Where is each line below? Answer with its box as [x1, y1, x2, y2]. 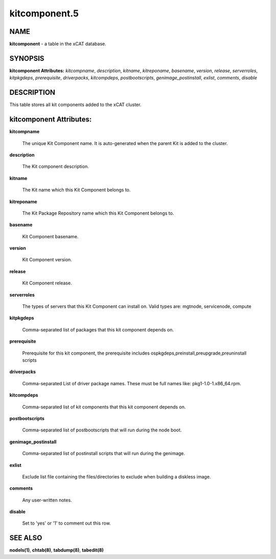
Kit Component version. [22, 257, 73, 263]
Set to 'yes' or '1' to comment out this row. [22, 520, 111, 526]
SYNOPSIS [9, 54, 44, 63]
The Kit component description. [22, 163, 89, 170]
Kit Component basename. [22, 233, 79, 239]
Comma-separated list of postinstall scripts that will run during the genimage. [22, 450, 186, 457]
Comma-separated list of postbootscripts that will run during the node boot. [22, 427, 182, 433]
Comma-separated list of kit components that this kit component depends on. [22, 404, 186, 410]
